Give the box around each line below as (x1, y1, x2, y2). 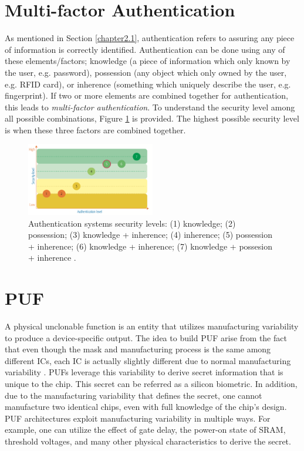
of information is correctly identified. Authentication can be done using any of (5, 43, 285, 55)
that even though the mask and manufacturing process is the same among (5, 343, 271, 355)
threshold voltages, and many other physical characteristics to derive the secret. (5, 435, 291, 447)
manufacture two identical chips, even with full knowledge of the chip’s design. (5, 400, 287, 413)
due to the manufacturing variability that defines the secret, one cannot (5, 389, 262, 401)
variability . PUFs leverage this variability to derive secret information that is (5, 366, 283, 378)
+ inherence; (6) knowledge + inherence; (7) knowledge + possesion (28, 240, 273, 252)
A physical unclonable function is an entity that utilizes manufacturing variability (5, 320, 299, 332)
